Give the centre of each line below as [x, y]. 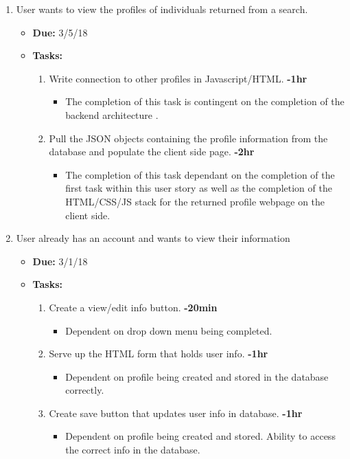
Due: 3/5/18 [60, 32]
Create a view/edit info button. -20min [133, 307]
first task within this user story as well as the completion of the [199, 188]
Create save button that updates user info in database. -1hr [176, 413]
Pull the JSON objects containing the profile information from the [188, 138]
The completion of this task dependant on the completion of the [200, 174]
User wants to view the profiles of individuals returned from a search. [162, 9]
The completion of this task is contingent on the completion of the [205, 101]
